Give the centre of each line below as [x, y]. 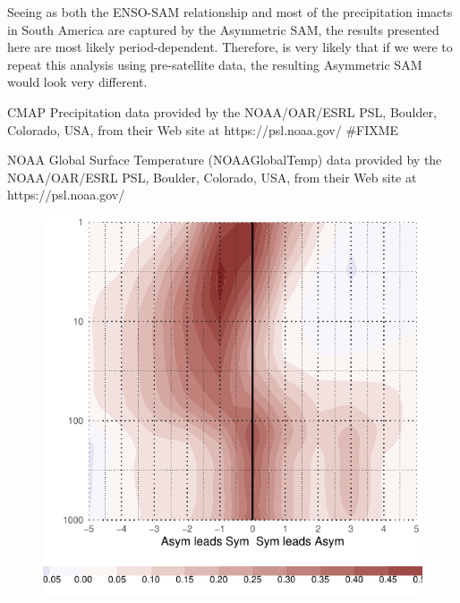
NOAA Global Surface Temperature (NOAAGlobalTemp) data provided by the [225, 160]
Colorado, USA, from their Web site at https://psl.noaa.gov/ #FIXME [203, 129]
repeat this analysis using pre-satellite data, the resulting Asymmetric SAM [215, 64]
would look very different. [77, 82]
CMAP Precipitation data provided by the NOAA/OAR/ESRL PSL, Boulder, [222, 111]
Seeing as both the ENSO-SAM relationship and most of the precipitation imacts [230, 12]
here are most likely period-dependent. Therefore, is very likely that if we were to [230, 47]
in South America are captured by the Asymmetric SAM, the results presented [223, 29]
